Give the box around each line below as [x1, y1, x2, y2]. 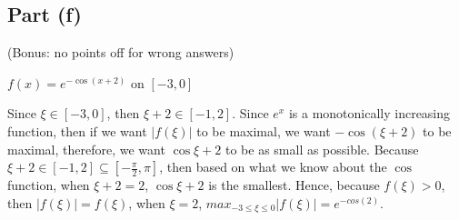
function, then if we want [7, 121, 147, 140]
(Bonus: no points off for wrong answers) [7, 43, 234, 62]
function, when [7, 175, 90, 195]
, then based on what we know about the [159, 157, 387, 176]
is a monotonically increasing [288, 104, 451, 123]
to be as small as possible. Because [225, 139, 419, 158]
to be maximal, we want [196, 121, 331, 140]
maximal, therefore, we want [7, 139, 165, 158]
